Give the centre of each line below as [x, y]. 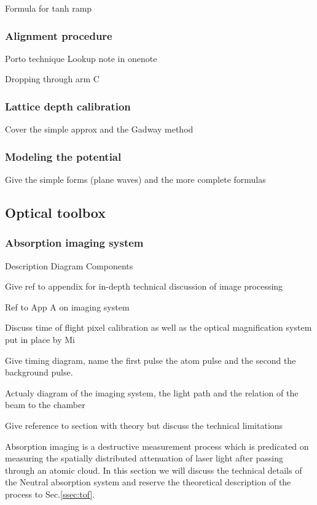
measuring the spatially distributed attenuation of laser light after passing [144, 458]
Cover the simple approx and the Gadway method [99, 129]
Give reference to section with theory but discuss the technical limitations [144, 425]
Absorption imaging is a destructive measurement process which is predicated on [157, 446]
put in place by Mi [40, 339]
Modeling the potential [63, 156]
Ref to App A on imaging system [67, 306]
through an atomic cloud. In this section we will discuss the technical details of [154, 470]
